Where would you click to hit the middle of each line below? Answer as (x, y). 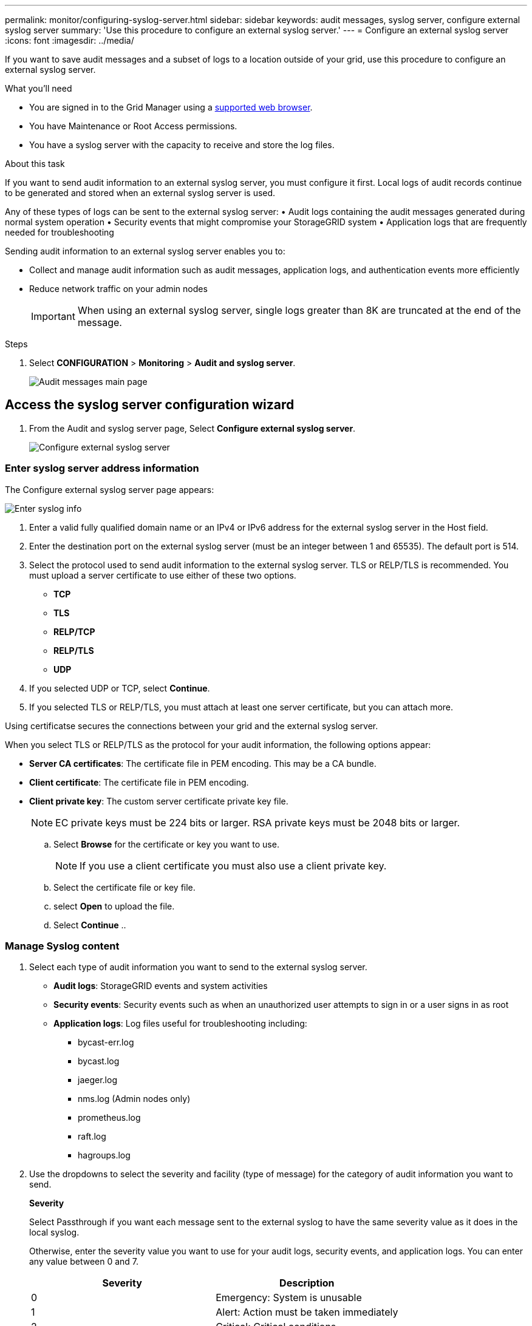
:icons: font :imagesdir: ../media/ (70, 40)
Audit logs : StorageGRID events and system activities (161, 986)
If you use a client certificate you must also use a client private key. (233, 865)
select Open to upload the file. (114, 906)
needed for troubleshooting (60, 232)
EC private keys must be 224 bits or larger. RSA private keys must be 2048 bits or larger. (258, 822)
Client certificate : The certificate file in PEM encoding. (139, 782)
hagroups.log (104, 1155)
